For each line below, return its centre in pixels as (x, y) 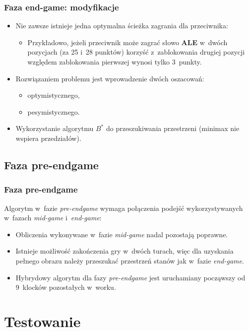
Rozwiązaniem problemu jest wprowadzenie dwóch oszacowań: (110, 78)
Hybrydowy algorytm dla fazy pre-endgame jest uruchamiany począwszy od (130, 277)
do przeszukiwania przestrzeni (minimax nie (173, 128)
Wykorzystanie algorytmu (55, 128)
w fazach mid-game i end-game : (53, 218)
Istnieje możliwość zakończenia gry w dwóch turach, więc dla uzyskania (124, 251)
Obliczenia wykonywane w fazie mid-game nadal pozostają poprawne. (122, 234)
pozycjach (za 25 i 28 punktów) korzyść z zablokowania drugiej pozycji (136, 52)
